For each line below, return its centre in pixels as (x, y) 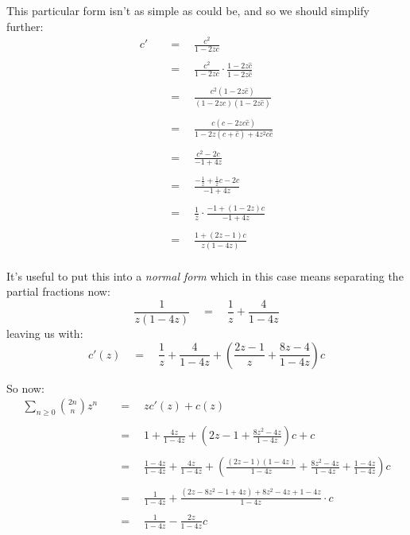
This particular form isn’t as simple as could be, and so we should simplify (188, 10)
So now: (25, 388)
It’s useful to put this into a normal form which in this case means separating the (205, 275)
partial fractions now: (58, 291)
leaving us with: (45, 333)
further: (25, 26)
